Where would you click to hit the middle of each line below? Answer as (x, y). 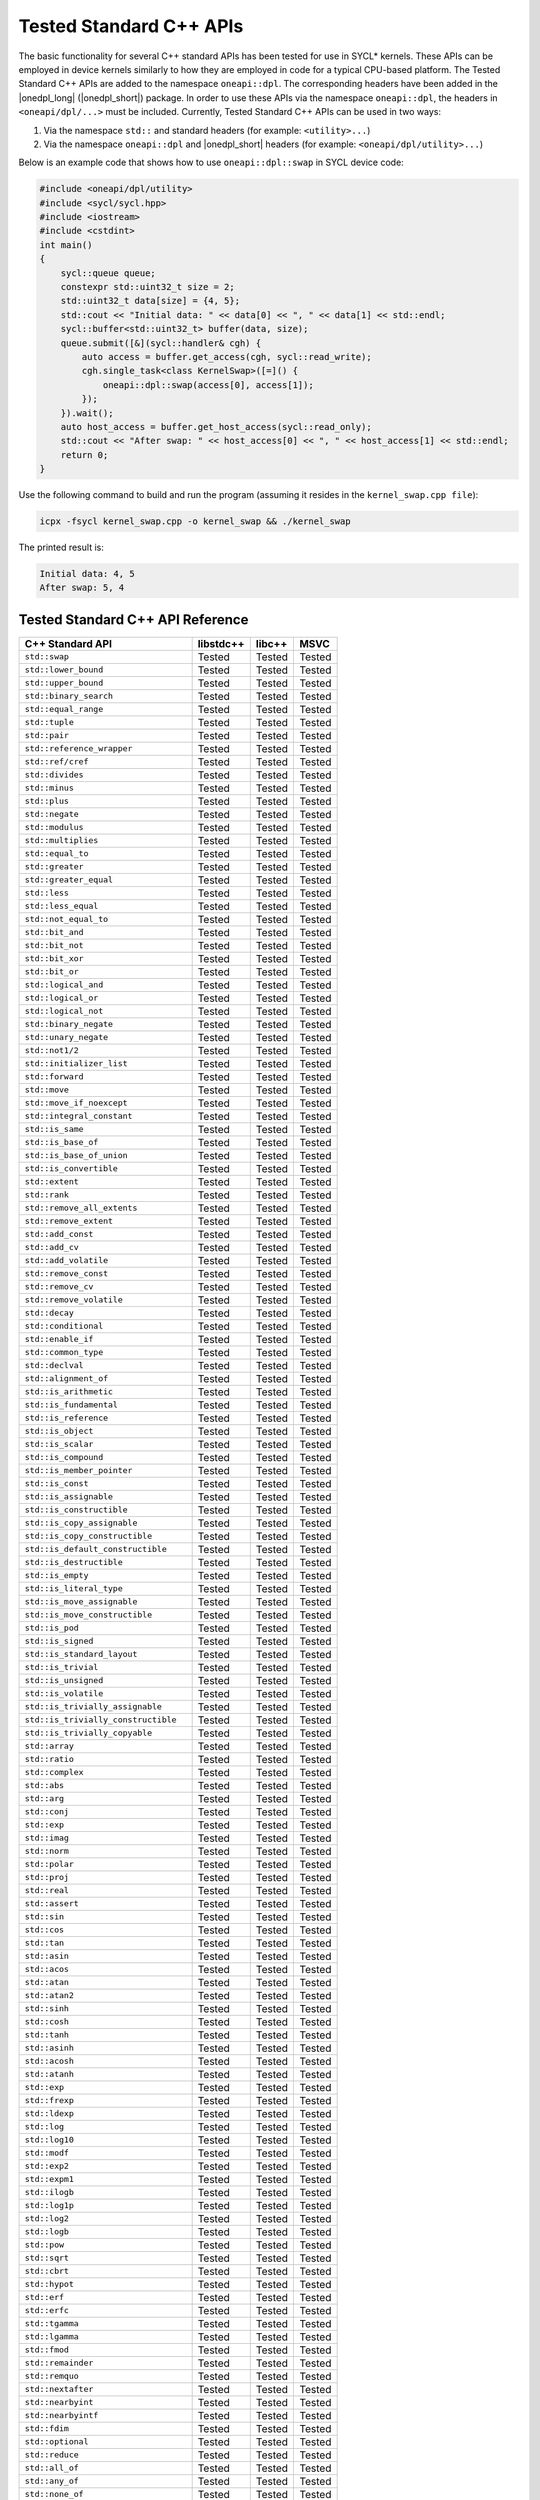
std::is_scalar (59, 1444)
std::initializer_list (76, 1063)
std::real (47, 1890)
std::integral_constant (78, 1116)
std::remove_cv (59, 1286)
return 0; (84, 454)
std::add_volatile (66, 1260)
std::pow (44, 2245)
